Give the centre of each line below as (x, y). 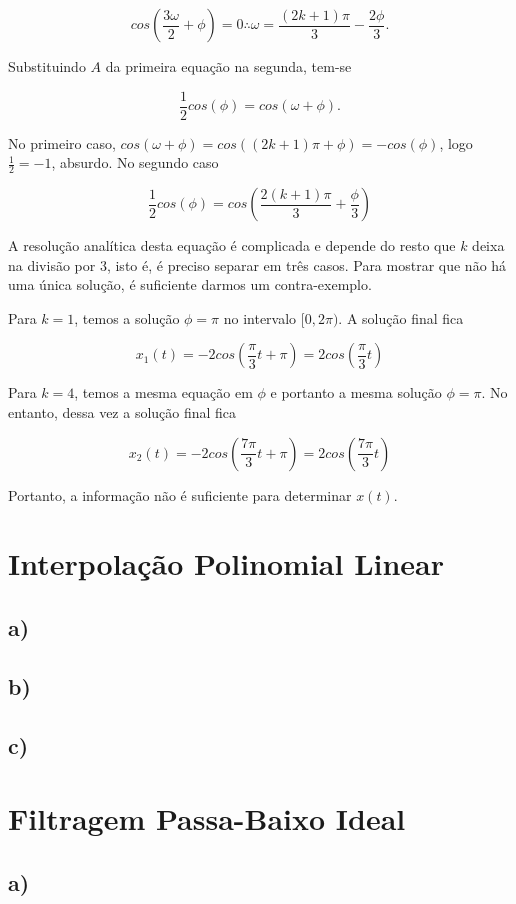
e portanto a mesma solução (356, 392)
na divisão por (52, 264)
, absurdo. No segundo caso (135, 162)
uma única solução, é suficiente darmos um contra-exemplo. (190, 284)
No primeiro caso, (62, 142)
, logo (456, 142)
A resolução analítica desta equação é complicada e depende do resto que (232, 245)
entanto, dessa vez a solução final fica (122, 412)
